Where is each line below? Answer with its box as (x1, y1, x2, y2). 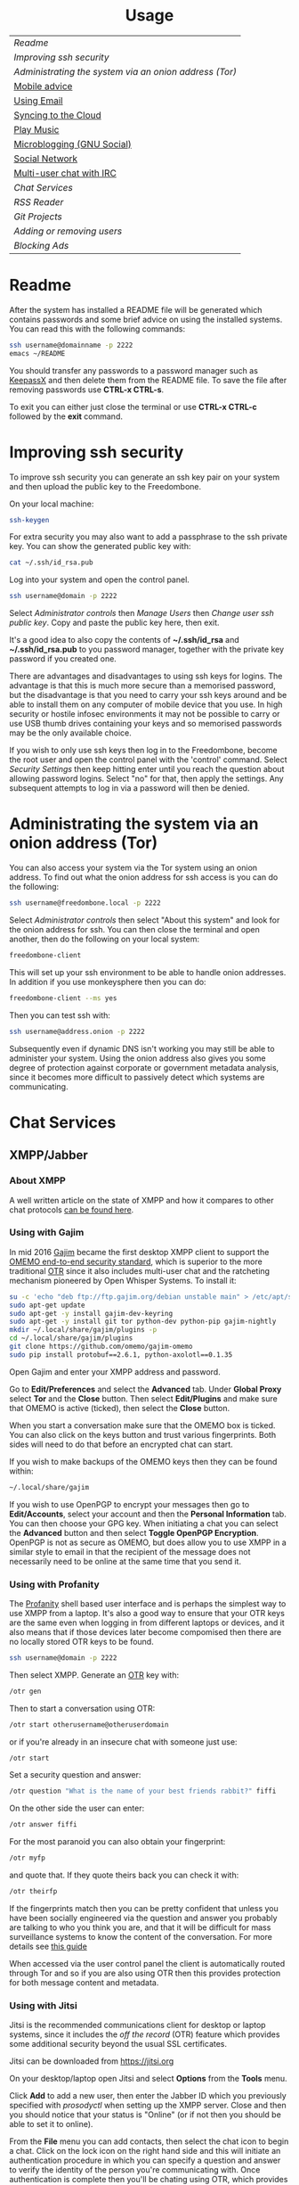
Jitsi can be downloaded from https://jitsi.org (9, 2056, 174, 2066)
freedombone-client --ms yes (9, 993, 117, 1003)
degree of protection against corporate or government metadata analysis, (9, 1062, 279, 1072)
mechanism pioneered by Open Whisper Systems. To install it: (9, 1275, 238, 1286)
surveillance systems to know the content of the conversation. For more (9, 1931, 273, 1942)
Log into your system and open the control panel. (9, 574, 190, 585)
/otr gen (9, 1687, 42, 1696)
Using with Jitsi (9, 1999, 77, 2011)
